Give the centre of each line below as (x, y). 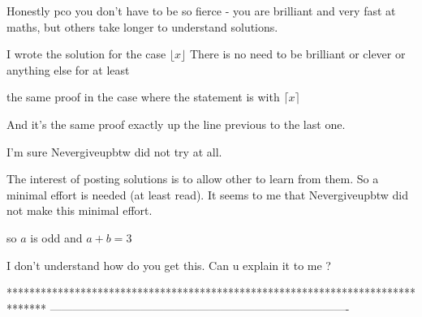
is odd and (56, 237)
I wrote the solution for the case (86, 54)
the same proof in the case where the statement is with (143, 97)
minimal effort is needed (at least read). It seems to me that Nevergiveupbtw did (208, 194)
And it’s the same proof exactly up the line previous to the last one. (176, 124)
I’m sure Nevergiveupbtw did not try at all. (114, 151)
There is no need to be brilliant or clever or (297, 54)
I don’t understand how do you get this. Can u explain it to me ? (169, 265)
